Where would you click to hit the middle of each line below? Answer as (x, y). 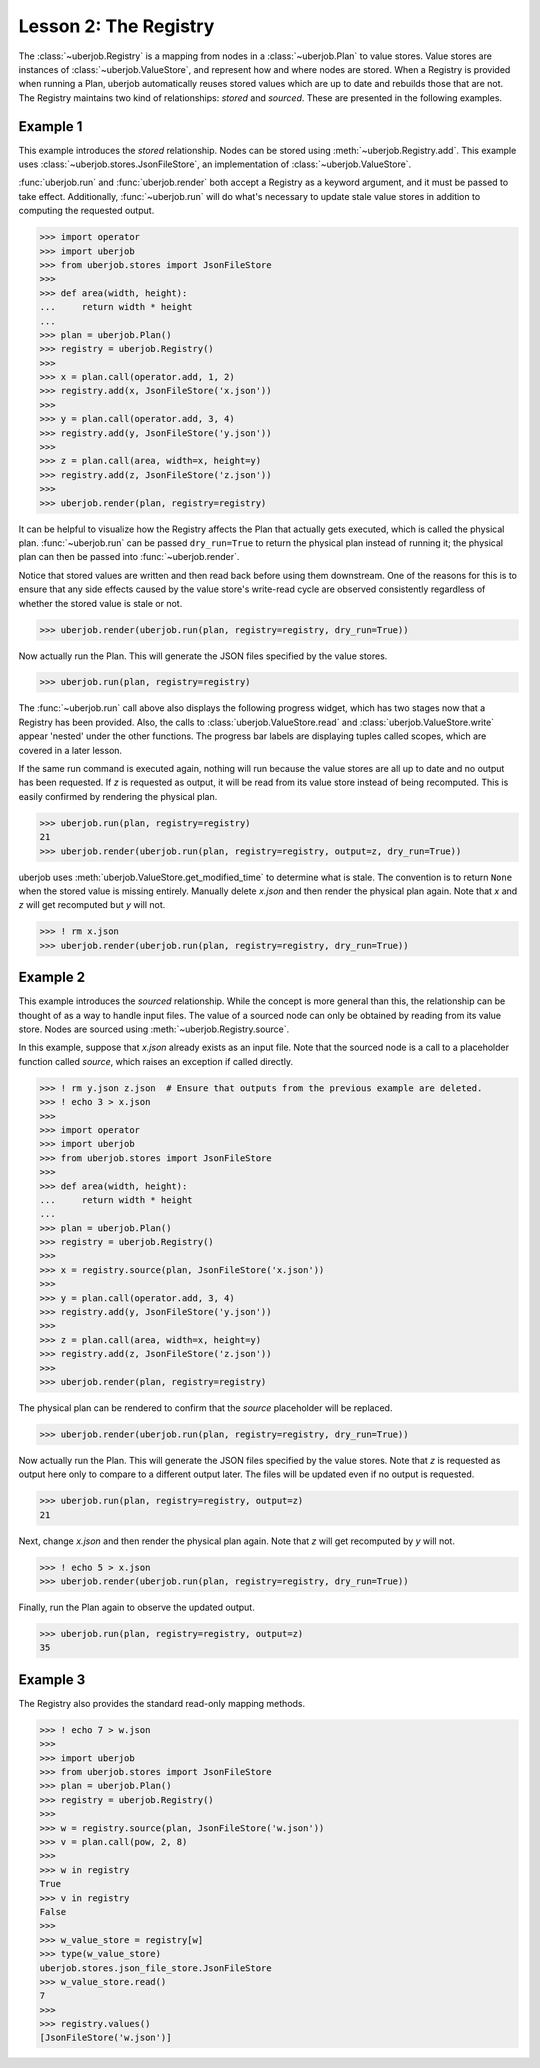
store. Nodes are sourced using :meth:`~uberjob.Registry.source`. (154, 1029)
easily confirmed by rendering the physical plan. (118, 796)
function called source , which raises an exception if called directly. (156, 1061)
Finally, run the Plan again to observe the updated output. (136, 1607)
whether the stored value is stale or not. (100, 603)
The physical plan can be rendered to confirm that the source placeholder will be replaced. (205, 1407)
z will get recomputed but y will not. (92, 905)
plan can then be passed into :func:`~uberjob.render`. (129, 557)
